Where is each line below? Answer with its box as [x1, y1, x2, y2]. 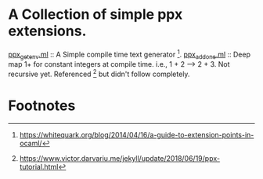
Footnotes [8, 97, 76, 115]
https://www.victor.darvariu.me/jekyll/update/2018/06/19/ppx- [19, 153, 221, 163]
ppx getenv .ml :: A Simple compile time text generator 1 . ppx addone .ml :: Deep [8, 48, 251, 60]
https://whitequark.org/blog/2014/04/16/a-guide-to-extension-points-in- [19, 130, 254, 139]
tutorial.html [19, 162, 59, 171]
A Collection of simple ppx [8, 5, 183, 24]
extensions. [8, 22, 87, 40]
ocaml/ [19, 138, 42, 148]
